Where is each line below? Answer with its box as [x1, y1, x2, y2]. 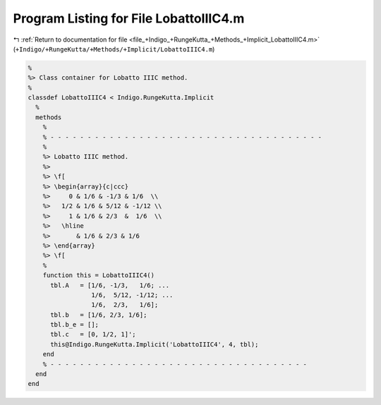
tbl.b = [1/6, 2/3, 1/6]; [50, 310, 147, 319]
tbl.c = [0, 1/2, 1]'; [50, 330, 137, 339]
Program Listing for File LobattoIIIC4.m [13, 11, 245, 26]
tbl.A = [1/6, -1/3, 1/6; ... [50, 281, 169, 289]
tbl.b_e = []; [50, 321, 99, 329]
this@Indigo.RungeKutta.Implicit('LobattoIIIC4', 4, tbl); [50, 340, 259, 349]
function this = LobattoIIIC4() [42, 272, 155, 279]
